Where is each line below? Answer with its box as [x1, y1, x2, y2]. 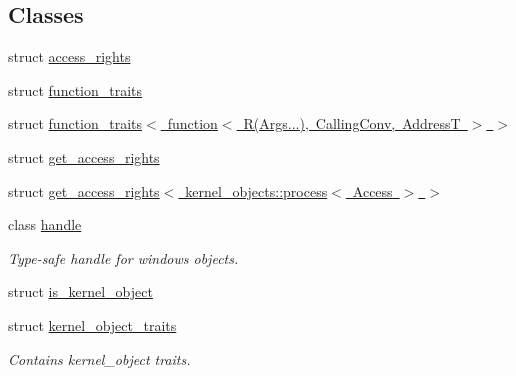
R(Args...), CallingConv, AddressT [243, 113, 461, 134]
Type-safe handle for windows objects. [8, 247, 239, 268]
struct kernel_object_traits [8, 314, 177, 335]
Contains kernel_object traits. [8, 348, 191, 369]
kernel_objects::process [185, 180, 328, 201]
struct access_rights [8, 46, 131, 67]
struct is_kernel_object [8, 281, 153, 302]
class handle [8, 214, 82, 235]
